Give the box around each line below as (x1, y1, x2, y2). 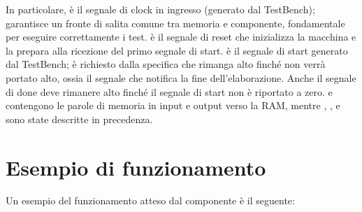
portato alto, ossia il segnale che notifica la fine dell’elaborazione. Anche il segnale (6, 70, 356, 85)
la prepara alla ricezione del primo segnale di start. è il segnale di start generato (6, 43, 348, 57)
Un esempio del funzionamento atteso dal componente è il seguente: (6, 193, 295, 208)
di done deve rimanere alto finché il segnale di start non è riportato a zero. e (6, 84, 333, 99)
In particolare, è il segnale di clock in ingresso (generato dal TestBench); (6, 2, 315, 16)
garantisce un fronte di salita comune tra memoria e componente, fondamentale (6, 15, 345, 30)
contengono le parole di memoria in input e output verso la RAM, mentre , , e (6, 98, 340, 113)
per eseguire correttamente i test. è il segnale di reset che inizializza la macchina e (6, 29, 356, 44)
